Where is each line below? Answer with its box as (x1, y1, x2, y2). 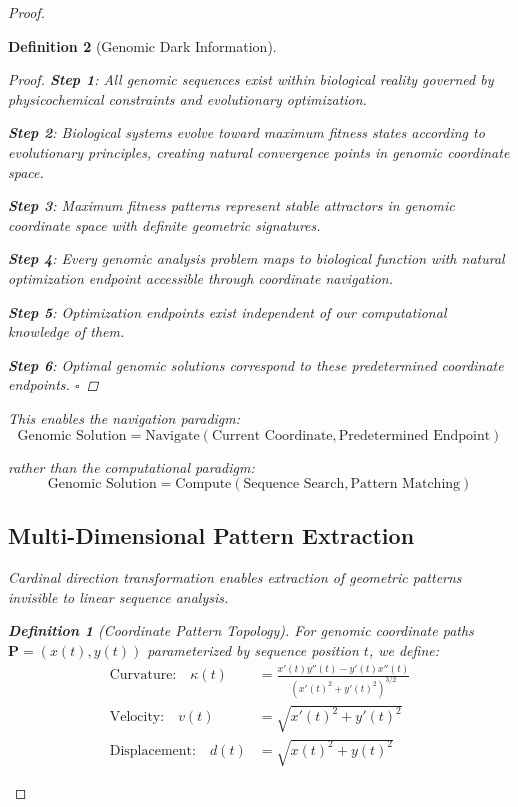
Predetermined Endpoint (338, 428, 491, 443)
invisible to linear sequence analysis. (8, 586, 229, 607)
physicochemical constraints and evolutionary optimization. (8, 88, 367, 109)
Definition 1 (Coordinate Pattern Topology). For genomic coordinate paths (8, 620, 474, 641)
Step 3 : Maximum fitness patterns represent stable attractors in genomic (8, 195, 455, 216)
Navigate (145, 428, 200, 443)
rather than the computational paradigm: (8, 456, 255, 477)
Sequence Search (243, 477, 345, 492)
